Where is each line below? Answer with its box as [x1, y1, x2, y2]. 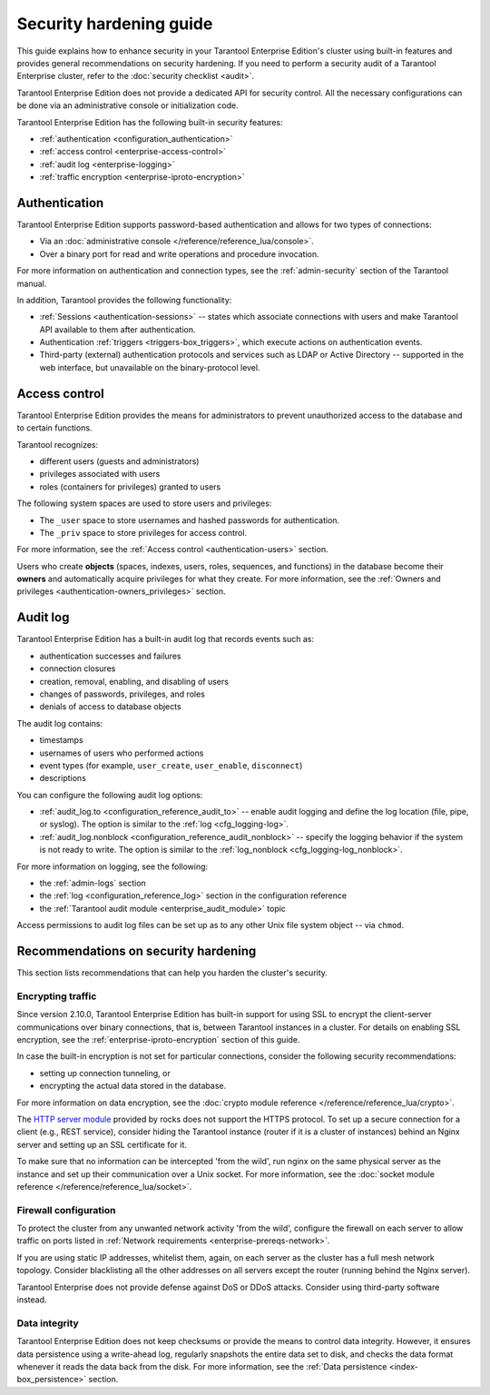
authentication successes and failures [39, 650, 181, 661]
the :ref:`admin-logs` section [39, 877, 147, 889]
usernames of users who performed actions [39, 747, 204, 758]
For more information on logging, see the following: [16, 861, 209, 872]
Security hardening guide [16, 14, 213, 34]
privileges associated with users [39, 469, 161, 480]
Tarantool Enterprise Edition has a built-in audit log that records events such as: [16, 634, 315, 645]
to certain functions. [16, 422, 93, 433]
